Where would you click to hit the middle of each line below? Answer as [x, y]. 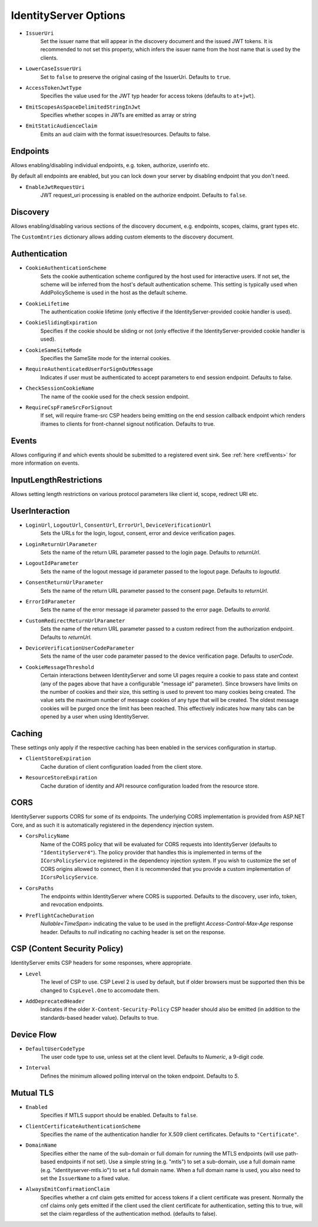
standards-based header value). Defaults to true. [100, 1017]
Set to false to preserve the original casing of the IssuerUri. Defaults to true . [135, 77]
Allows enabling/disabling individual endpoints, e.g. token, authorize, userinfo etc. [110, 165]
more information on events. [45, 463]
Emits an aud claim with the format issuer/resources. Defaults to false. [125, 134]
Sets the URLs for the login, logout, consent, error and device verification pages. [138, 533]
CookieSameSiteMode [54, 350]
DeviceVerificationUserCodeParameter [80, 648]
